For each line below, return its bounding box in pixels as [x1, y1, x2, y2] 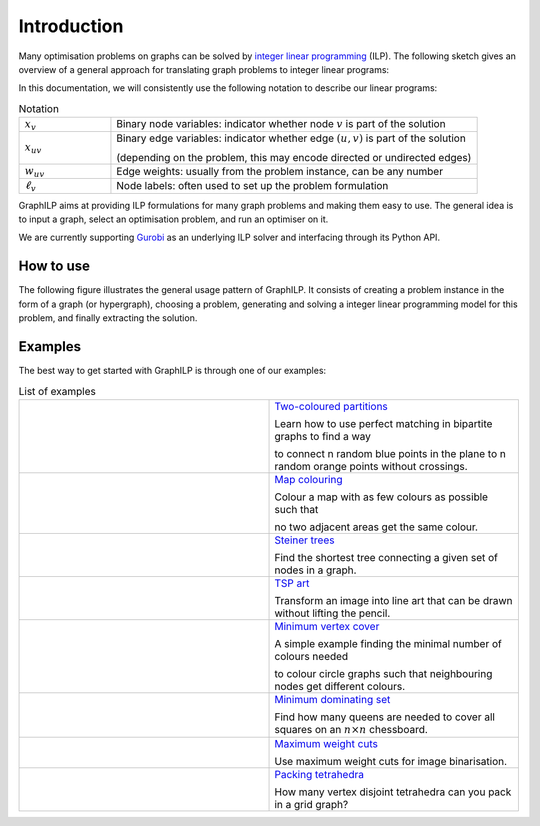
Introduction [18, 15, 124, 37]
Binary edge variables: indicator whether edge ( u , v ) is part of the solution [116, 131, 467, 145]
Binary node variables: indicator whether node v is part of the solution [116, 117, 446, 131]
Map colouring [274, 472, 343, 486]
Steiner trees [274, 533, 335, 547]
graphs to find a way [274, 429, 372, 443]
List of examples [18, 384, 97, 398]
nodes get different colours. [274, 679, 405, 693]
